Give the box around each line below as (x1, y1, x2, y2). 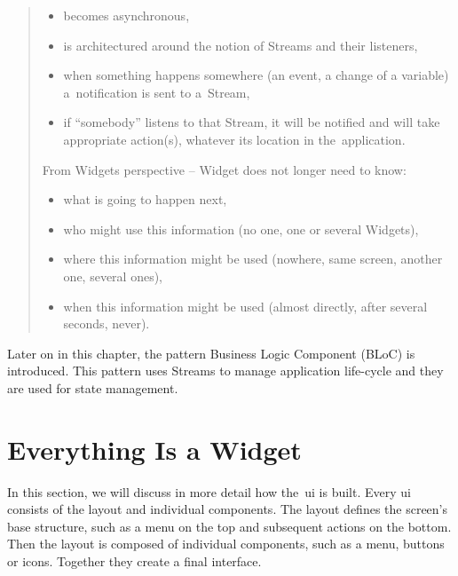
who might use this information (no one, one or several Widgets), (63, 219, 419, 238)
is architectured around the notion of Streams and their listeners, (63, 36, 418, 54)
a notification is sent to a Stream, (63, 83, 250, 101)
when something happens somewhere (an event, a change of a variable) (63, 66, 449, 84)
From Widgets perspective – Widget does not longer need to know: (42, 160, 407, 178)
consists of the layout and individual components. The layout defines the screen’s (7, 500, 448, 518)
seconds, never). (63, 314, 150, 333)
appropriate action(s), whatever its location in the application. (63, 130, 406, 148)
